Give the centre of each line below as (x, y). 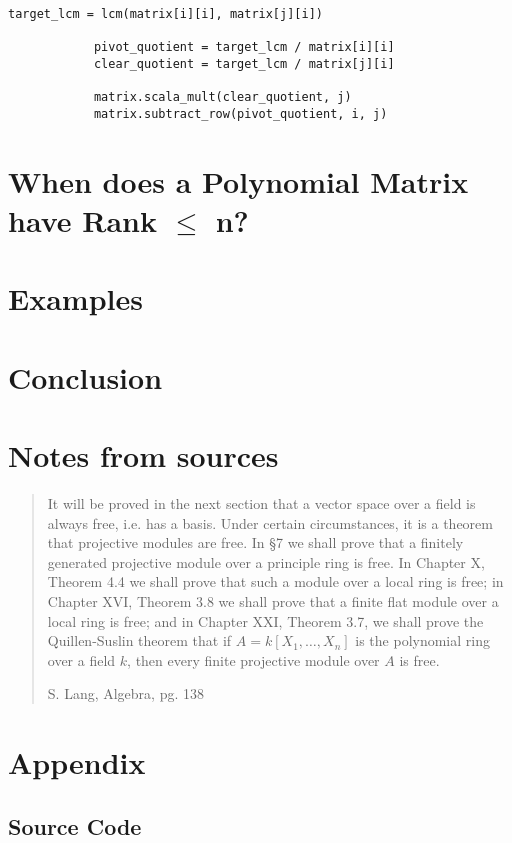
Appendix (77, 762)
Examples (75, 298)
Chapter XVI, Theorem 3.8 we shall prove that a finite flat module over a (273, 601)
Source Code (75, 825)
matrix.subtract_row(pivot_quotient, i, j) (240, 113)
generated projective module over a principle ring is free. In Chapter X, (266, 561)
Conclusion (85, 376)
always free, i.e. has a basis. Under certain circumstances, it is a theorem (270, 522)
